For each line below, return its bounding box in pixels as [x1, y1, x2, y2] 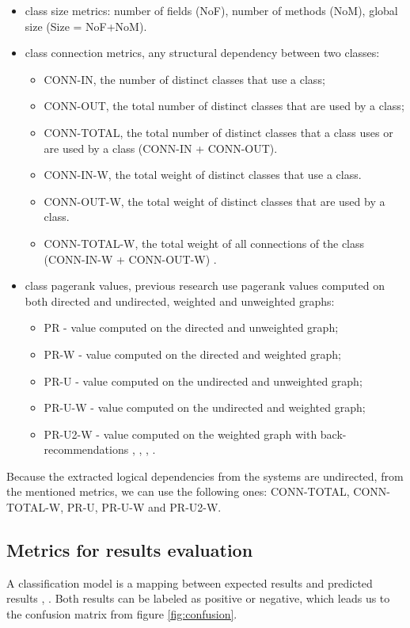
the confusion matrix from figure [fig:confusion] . [6, 606, 237, 622]
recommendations [44, 441, 129, 458]
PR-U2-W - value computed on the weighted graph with [44, 425, 317, 442]
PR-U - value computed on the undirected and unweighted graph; [44, 372, 363, 389]
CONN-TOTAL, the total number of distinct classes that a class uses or [44, 124, 393, 140]
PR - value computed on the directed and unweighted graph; [44, 319, 339, 336]
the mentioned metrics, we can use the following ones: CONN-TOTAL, [6, 483, 350, 500]
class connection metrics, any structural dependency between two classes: [25, 44, 380, 61]
